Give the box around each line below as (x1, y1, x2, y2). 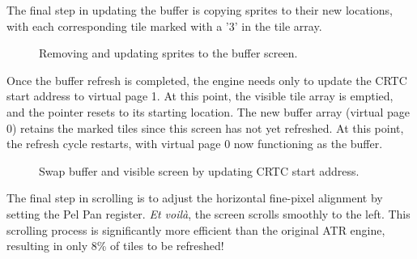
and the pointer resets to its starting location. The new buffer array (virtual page (6, 103, 410, 120)
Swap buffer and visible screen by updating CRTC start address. (39, 162, 360, 179)
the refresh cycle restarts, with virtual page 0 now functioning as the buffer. (6, 135, 383, 152)
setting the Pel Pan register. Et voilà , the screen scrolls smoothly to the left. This (6, 205, 411, 222)
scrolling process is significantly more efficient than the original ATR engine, (6, 221, 385, 238)
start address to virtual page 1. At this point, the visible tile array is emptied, (6, 87, 394, 104)
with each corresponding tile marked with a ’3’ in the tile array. (6, 17, 322, 34)
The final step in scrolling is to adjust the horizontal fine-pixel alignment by (6, 189, 383, 206)
